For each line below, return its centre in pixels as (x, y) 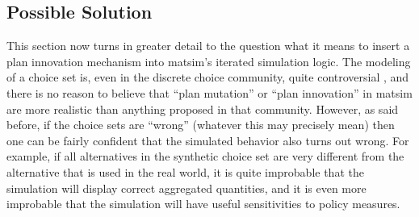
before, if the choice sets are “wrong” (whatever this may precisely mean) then (201, 125)
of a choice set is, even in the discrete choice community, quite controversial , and (208, 77)
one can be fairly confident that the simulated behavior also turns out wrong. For (208, 140)
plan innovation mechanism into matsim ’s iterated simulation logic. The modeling (209, 61)
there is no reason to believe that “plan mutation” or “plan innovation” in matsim (209, 92)
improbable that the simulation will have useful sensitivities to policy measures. (203, 204)
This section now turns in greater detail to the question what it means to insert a (208, 46)
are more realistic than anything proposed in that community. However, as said (203, 108)
